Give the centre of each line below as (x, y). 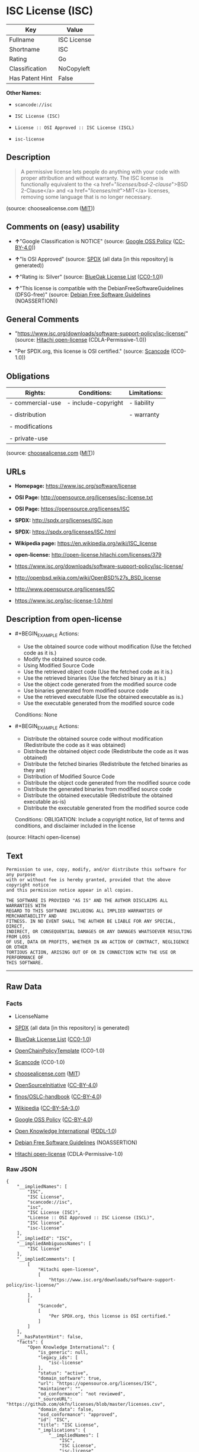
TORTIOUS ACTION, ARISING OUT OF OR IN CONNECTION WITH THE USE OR (91, 953)
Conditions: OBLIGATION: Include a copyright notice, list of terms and (99, 820)
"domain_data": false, (66, 1410)
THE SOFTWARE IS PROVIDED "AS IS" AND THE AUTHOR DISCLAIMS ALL (87, 901)
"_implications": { (62, 1430)
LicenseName (31, 1016)
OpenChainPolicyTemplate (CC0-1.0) (60, 1051)
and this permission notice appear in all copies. (70, 890)
